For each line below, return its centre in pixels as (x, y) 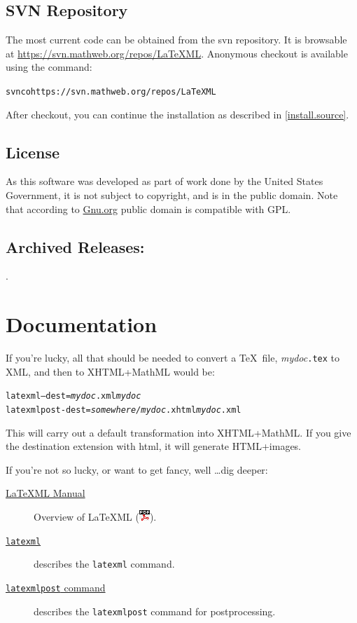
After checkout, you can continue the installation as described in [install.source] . (177, 114)
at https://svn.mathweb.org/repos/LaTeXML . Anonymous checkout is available (177, 53)
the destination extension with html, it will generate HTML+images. (154, 446)
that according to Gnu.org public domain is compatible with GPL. (148, 208)
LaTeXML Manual (45, 493)
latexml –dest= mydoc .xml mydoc (73, 396)
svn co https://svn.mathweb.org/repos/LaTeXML (111, 91)
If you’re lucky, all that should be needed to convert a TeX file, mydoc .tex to (173, 358)
